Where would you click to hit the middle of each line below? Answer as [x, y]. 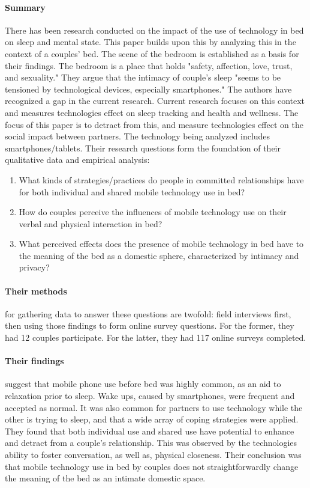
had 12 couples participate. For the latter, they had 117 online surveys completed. [156, 337]
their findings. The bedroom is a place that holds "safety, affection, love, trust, [149, 65]
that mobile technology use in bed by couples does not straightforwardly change [152, 466]
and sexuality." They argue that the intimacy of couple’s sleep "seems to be [143, 77]
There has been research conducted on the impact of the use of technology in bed [154, 30]
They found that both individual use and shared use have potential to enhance [150, 431]
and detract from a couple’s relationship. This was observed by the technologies [151, 443]
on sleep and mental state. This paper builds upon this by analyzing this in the [151, 42]
